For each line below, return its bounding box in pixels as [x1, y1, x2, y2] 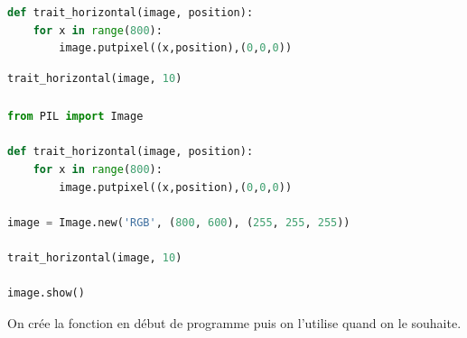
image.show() [7, 287, 85, 300]
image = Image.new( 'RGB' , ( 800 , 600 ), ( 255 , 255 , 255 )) [7, 215, 350, 229]
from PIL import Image [7, 110, 144, 123]
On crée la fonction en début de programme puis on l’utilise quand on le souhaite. [7, 313, 462, 332]
